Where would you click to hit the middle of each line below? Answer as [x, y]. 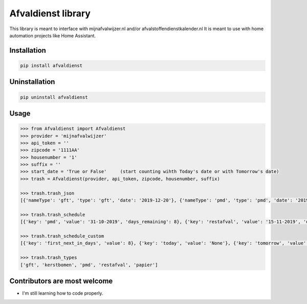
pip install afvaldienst [51, 66]
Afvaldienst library [50, 13]
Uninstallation [32, 82]
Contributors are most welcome [61, 281]
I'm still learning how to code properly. [63, 293]
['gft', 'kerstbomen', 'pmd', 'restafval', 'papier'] [89, 265]
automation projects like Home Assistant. [53, 35]
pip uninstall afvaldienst [54, 97]
